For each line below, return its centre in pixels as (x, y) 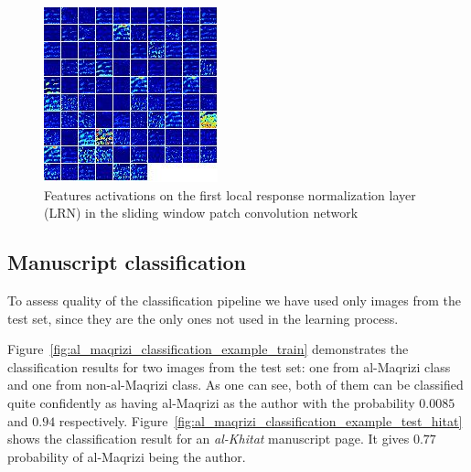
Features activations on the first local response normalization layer (230, 194)
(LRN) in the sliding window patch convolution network (201, 213)
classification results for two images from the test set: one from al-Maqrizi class (229, 366)
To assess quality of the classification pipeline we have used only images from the (235, 300)
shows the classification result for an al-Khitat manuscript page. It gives (209, 439)
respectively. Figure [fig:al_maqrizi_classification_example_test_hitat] (261, 420)
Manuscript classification (127, 262)
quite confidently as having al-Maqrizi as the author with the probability (211, 402)
